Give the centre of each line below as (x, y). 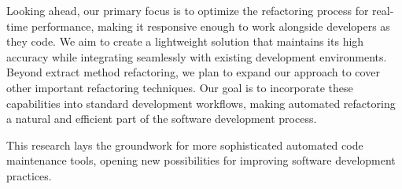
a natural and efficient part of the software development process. (162, 119)
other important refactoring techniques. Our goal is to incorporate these (180, 87)
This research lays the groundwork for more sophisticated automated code (185, 145)
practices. (29, 175)
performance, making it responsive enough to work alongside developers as (210, 26)
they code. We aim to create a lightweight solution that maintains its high (185, 41)
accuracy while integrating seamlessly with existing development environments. (197, 56)
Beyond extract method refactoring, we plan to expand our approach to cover (193, 72)
